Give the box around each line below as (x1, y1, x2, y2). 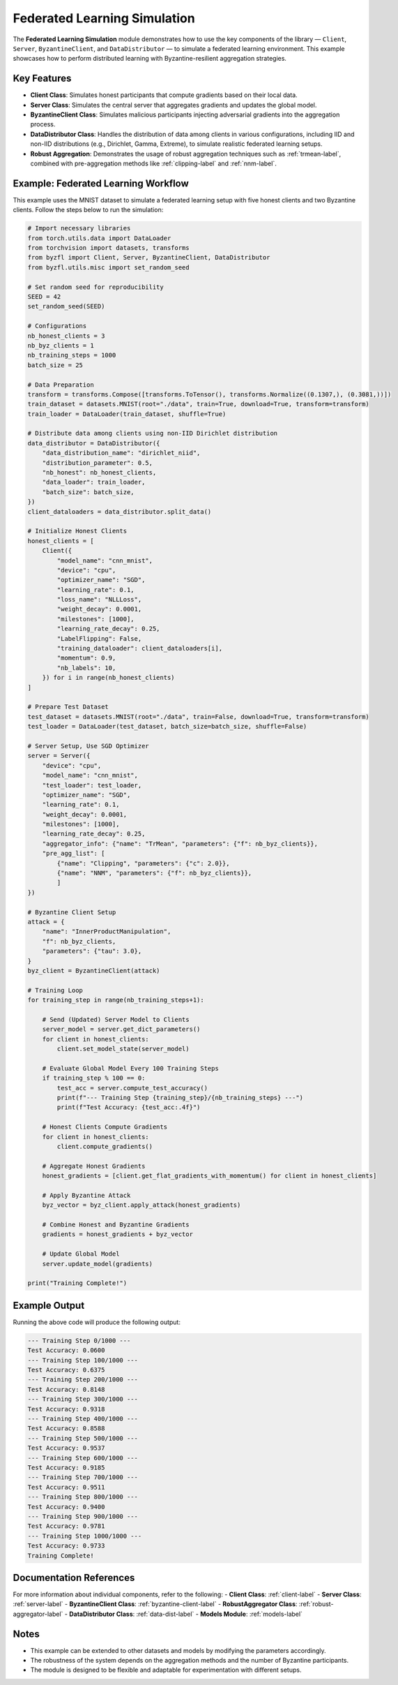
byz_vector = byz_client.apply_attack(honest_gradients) (42, 1201, 241, 1209)
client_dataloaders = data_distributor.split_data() (27, 507, 212, 516)
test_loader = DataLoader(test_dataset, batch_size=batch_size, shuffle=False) (27, 722, 307, 731)
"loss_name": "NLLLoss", (56, 595, 142, 604)
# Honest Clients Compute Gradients (42, 1123, 167, 1131)
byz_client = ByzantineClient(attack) (27, 967, 160, 974)
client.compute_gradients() (56, 1142, 153, 1150)
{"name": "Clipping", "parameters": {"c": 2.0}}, (56, 859, 230, 867)
